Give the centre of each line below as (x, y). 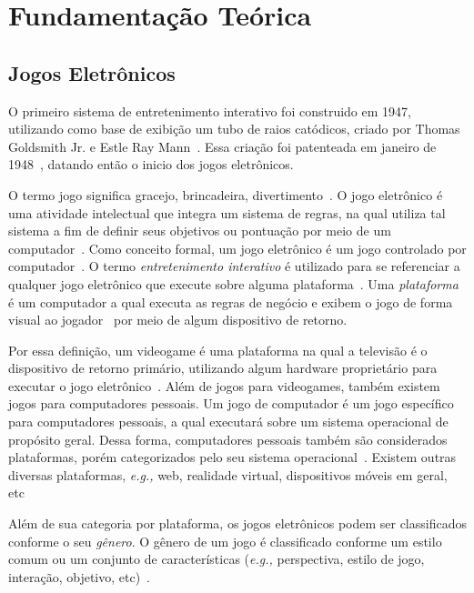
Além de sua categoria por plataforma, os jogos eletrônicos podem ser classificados (237, 523)
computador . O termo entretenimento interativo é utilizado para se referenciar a (234, 266)
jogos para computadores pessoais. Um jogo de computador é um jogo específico (231, 403)
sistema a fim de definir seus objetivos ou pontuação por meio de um (200, 231)
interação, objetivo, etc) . (80, 576)
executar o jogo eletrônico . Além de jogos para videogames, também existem (224, 385)
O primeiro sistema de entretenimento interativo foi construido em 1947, (210, 111)
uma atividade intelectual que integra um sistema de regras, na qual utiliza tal (227, 212)
